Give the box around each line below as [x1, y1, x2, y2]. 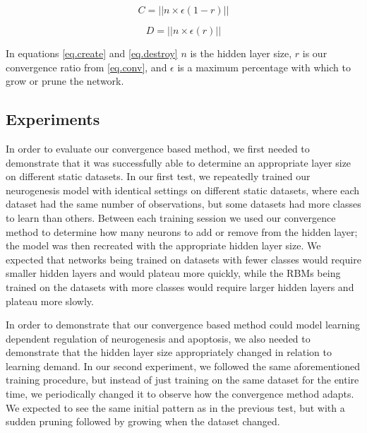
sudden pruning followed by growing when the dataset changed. [6, 414, 280, 429]
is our [302, 46, 327, 60]
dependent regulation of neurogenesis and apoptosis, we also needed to [6, 331, 311, 345]
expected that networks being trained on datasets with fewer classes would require [6, 251, 361, 266]
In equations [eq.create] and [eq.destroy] [6, 46, 178, 60]
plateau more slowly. [6, 293, 94, 308]
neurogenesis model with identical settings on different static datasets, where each [6, 182, 360, 197]
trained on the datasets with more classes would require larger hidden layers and [6, 279, 354, 294]
